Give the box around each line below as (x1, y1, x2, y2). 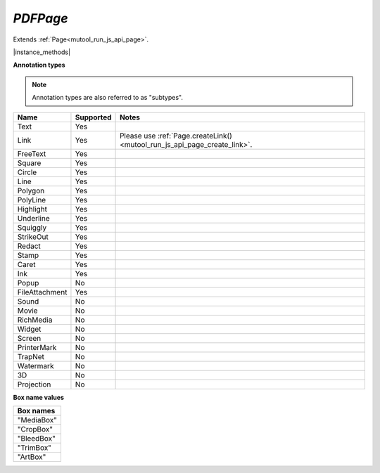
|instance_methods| (13, 48, 70, 56)
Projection (17, 380, 51, 389)
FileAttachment (17, 287, 68, 297)
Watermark (17, 361, 54, 370)
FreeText (17, 148, 46, 158)
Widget (17, 324, 42, 334)
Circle (17, 167, 37, 177)
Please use (120, 131, 156, 141)
